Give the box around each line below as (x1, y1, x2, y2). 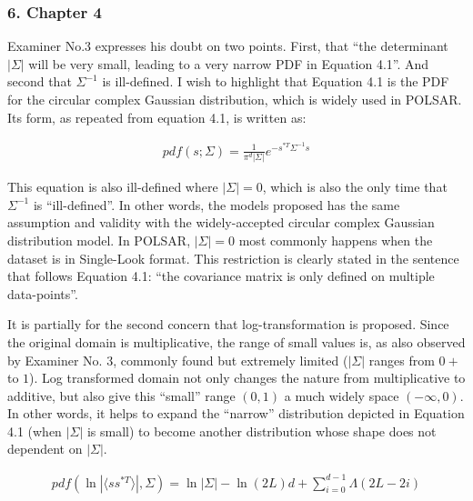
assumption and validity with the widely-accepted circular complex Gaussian (7, 213, 435, 232)
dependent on (7, 439, 83, 458)
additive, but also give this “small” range (7, 386, 236, 405)
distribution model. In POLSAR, (7, 230, 191, 249)
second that (7, 72, 72, 91)
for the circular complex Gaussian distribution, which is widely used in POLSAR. (7, 90, 462, 108)
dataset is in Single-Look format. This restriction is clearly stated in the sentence (7, 248, 459, 267)
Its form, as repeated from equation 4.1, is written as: (7, 107, 307, 126)
